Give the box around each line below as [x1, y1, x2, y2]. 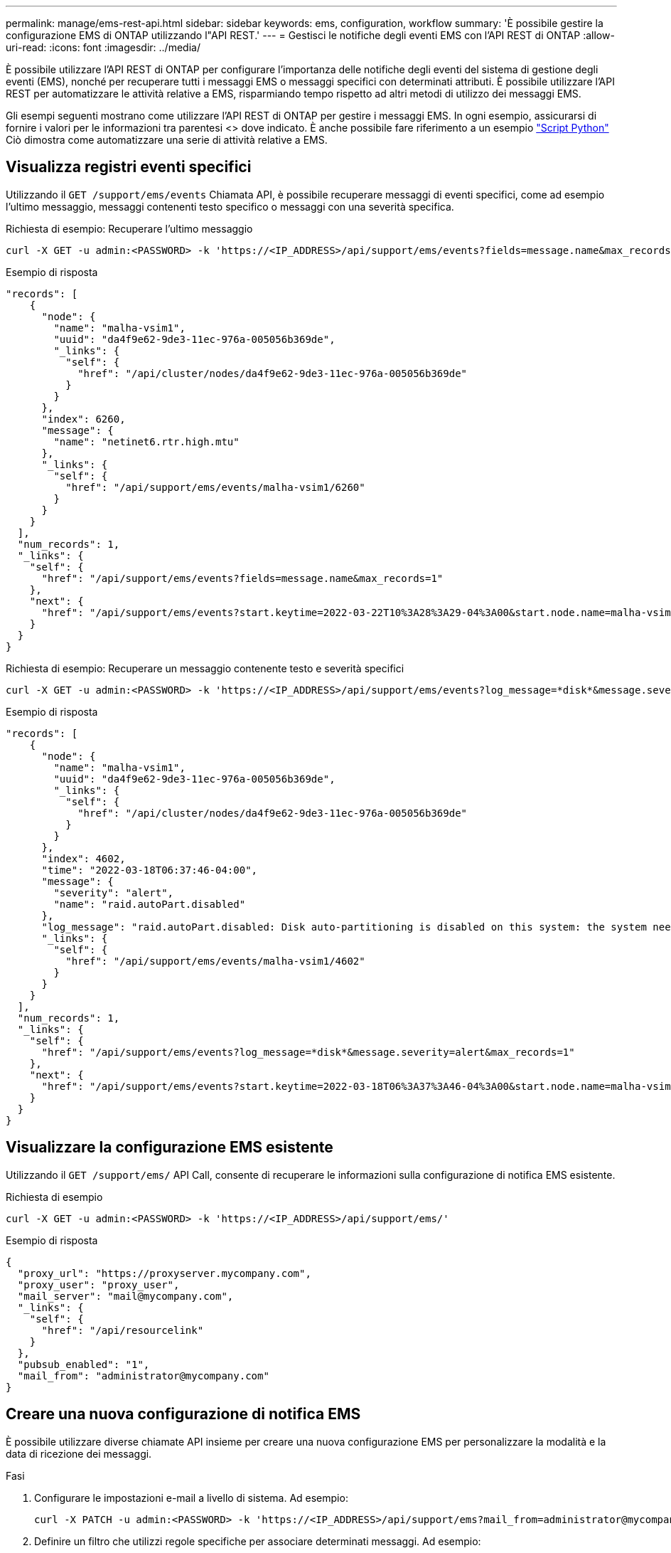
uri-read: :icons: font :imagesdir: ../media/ [6, 41, 200, 53]
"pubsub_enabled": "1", [17, 1358, 150, 1370]
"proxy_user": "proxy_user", [17, 1278, 180, 1290]
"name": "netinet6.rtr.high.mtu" [53, 435, 240, 447]
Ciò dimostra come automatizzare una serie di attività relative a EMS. [6, 134, 328, 146]
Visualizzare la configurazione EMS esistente [6, 1138, 333, 1157]
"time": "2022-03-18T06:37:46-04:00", [41, 864, 258, 876]
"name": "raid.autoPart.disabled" [53, 898, 246, 910]
